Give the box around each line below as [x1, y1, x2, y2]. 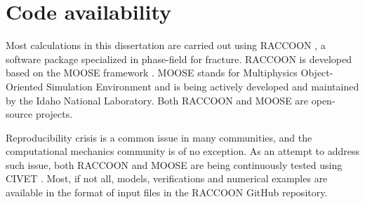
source [6, 107, 33, 121]
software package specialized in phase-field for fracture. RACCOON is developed [6, 51, 352, 66]
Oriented [6, 79, 44, 93]
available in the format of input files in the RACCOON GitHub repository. [6, 185, 328, 200]
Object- [300, 65, 333, 80]
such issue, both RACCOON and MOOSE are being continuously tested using [6, 157, 343, 172]
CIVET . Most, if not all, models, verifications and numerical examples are [6, 171, 328, 186]
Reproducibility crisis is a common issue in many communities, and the [6, 130, 312, 144]
